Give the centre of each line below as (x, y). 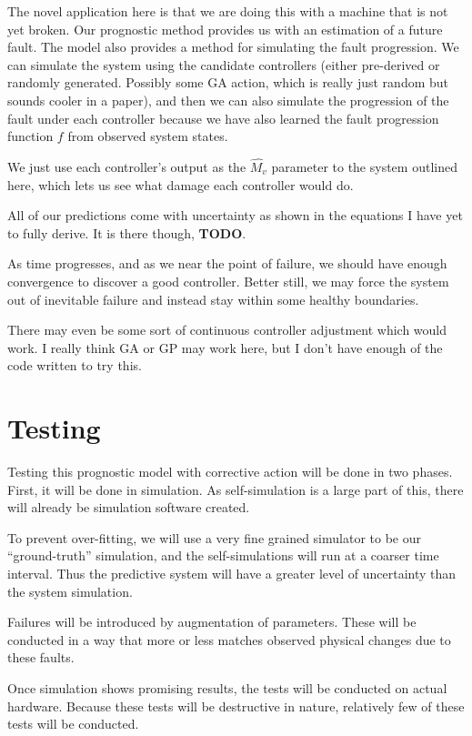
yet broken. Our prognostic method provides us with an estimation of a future (225, 29)
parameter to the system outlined (364, 166)
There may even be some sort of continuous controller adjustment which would (227, 330)
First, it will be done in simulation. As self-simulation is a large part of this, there (236, 489)
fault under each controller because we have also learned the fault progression (223, 118)
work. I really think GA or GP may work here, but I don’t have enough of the (225, 347)
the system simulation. (70, 591)
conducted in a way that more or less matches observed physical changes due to (229, 639)
